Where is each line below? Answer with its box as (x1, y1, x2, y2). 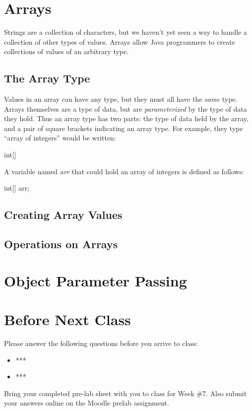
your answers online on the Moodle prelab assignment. (4, 398, 169, 408)
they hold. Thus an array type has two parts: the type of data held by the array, (4, 113, 249, 124)
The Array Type (4, 70, 90, 86)
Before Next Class (4, 309, 131, 329)
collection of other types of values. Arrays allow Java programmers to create (4, 36, 235, 47)
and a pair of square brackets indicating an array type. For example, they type (4, 123, 243, 133)
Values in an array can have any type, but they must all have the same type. (4, 94, 238, 104)
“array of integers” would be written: (4, 133, 116, 143)
